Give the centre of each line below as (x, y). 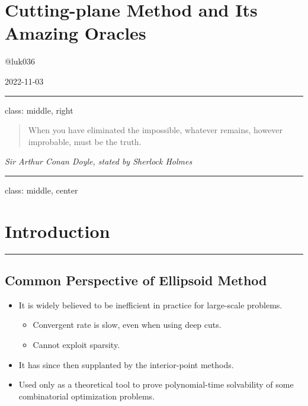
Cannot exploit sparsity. (76, 344)
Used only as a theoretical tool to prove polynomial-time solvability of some (156, 384)
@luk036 (20, 61)
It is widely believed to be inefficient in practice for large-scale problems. (150, 304)
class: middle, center (41, 190)
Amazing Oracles (76, 33)
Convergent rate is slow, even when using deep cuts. (127, 325)
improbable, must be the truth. (85, 141)
